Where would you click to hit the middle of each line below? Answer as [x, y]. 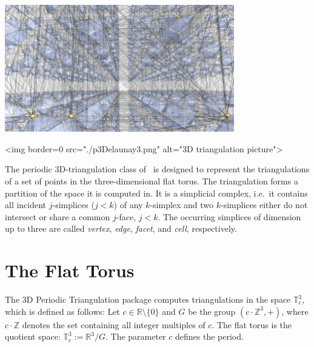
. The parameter [135, 336]
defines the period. [209, 336]
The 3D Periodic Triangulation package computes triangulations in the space [148, 299]
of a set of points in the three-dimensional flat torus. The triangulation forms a [152, 180]
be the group [212, 311]
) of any [128, 205]
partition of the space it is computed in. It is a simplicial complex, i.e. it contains [156, 193]
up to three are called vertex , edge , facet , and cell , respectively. [121, 228]
